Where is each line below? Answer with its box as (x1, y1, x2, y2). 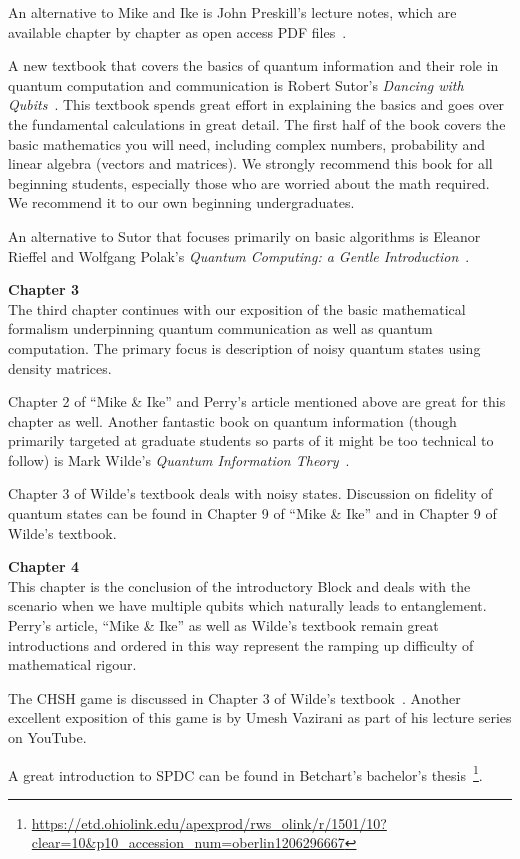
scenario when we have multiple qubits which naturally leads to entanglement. (8, 595, 487, 616)
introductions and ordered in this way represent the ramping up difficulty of (8, 634, 474, 655)
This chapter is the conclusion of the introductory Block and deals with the (8, 575, 471, 596)
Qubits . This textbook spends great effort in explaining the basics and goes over (8, 94, 505, 115)
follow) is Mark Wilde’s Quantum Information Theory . (8, 449, 350, 470)
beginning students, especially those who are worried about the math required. (8, 172, 490, 193)
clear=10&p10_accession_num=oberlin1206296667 (31, 832, 345, 853)
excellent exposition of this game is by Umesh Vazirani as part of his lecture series (8, 707, 512, 728)
